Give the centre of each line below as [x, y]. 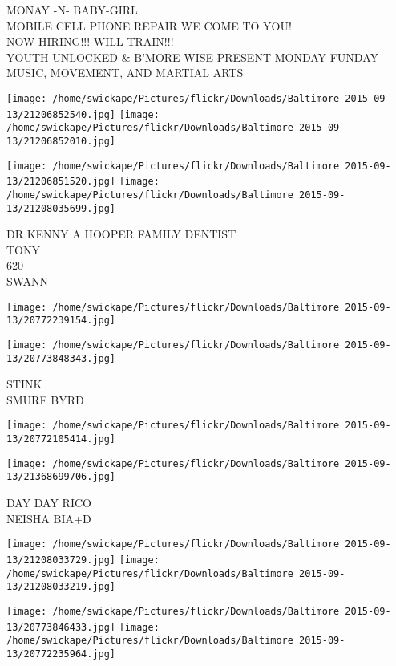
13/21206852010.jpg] [61, 141]
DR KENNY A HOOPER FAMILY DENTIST [121, 234]
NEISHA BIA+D [49, 518]
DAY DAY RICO [49, 503]
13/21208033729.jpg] [61, 560]
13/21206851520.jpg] [61, 182]
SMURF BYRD [45, 399]
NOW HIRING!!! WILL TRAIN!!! [90, 41]
